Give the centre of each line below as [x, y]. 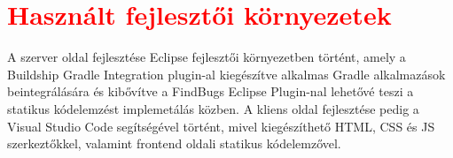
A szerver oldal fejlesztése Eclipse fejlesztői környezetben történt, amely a [207, 57]
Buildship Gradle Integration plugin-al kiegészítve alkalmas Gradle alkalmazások [226, 74]
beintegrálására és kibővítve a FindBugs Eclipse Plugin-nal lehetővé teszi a [211, 91]
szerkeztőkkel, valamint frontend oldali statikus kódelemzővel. [174, 143]
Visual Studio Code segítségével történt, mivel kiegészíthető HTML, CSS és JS [221, 126]
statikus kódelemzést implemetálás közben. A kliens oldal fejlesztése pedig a [213, 108]
